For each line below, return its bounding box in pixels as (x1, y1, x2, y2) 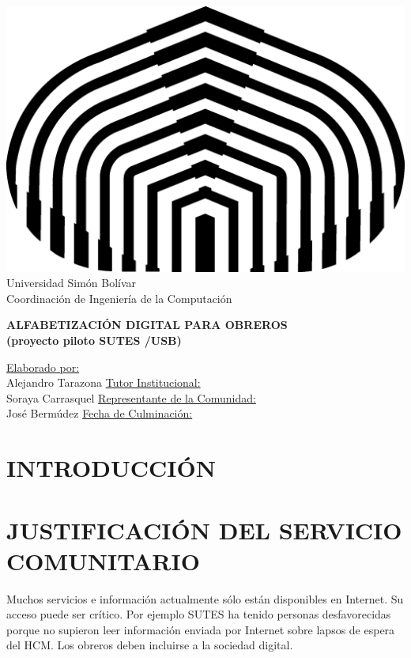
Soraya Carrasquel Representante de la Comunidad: (6, 389, 256, 406)
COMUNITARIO (6, 544, 200, 577)
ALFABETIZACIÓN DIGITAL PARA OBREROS (6, 316, 288, 333)
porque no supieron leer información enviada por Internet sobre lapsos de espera (6, 621, 395, 637)
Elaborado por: (6, 358, 80, 375)
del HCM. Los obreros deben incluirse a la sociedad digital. (6, 637, 293, 653)
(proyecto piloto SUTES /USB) (6, 332, 182, 349)
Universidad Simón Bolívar (6, 274, 137, 291)
